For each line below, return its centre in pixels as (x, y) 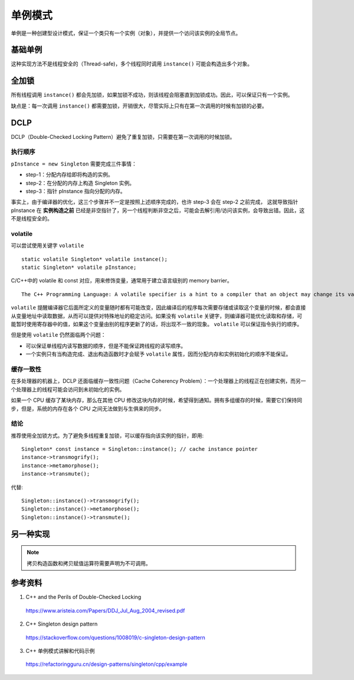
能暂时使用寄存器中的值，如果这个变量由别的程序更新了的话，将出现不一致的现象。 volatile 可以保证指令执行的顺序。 (157, 324)
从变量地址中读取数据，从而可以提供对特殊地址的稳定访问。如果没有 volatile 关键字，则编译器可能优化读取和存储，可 (157, 315)
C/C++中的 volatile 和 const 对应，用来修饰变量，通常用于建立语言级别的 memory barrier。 (122, 281)
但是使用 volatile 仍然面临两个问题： (58, 335)
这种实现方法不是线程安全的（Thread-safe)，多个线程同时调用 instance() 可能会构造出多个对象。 (132, 64)
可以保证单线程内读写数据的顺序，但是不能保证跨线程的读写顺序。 (106, 346)
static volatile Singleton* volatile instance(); (95, 259)
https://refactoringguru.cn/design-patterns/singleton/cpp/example (106, 664)
